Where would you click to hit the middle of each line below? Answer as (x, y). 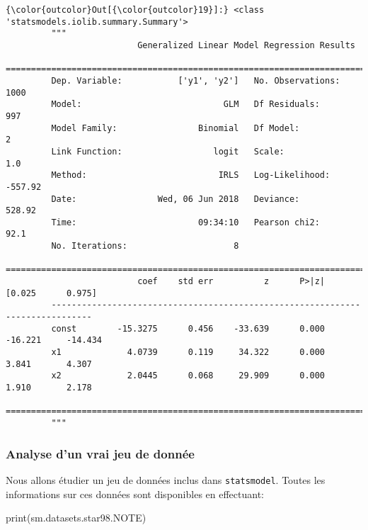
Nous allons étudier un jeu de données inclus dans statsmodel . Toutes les (166, 479)
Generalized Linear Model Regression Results (246, 45)
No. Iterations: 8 (145, 246)
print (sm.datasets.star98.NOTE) (76, 518)
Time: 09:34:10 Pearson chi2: (185, 222)
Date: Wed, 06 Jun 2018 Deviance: (176, 199)
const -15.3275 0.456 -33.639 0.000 (188, 328)
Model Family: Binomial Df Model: (176, 128)
